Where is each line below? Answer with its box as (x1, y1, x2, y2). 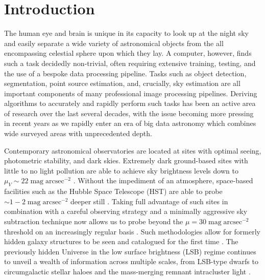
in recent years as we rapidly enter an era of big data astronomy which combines (4, 118, 256, 128)
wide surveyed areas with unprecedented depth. (4, 128, 152, 139)
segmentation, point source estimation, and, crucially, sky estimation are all (4, 78, 240, 89)
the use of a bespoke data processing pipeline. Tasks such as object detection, (4, 68, 247, 78)
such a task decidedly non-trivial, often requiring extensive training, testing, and (4, 57, 256, 68)
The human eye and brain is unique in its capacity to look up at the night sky (4, 28, 249, 38)
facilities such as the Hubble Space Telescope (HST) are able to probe (4, 186, 223, 197)
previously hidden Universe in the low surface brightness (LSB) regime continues (4, 246, 256, 256)
